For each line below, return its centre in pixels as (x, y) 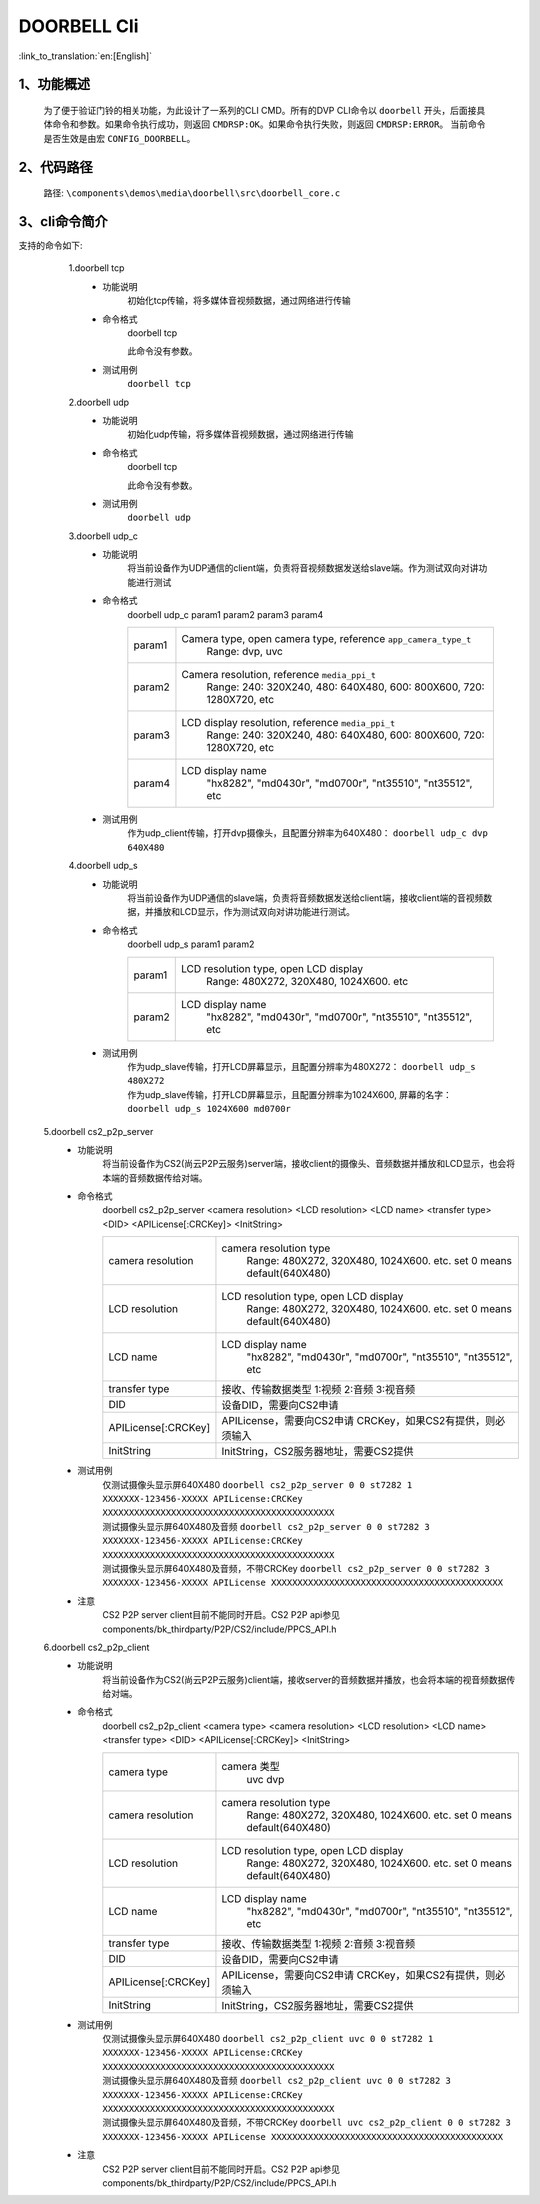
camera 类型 (250, 1766)
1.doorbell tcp (96, 268)
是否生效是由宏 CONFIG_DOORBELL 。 (119, 138)
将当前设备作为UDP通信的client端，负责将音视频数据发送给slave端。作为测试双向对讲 (303, 568)
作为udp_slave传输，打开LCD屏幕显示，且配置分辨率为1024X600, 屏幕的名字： (289, 1094)
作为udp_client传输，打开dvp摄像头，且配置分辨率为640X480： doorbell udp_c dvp (308, 833)
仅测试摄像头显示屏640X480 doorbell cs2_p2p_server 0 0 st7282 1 (257, 1484)
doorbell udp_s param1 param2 (191, 944)
